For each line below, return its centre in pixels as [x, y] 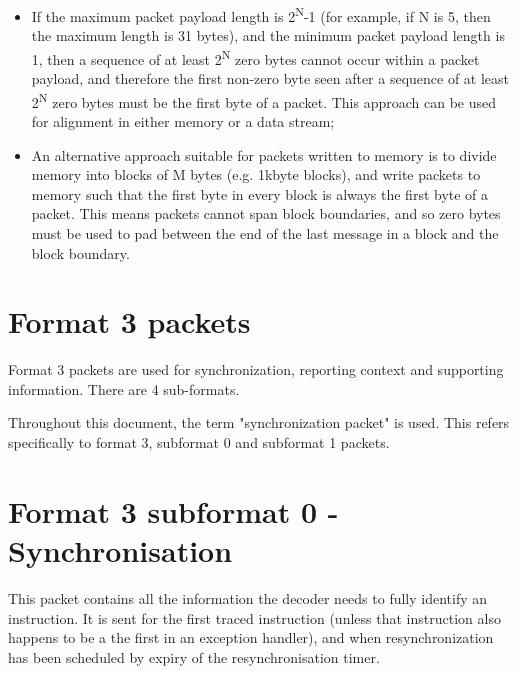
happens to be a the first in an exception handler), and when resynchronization [251, 637]
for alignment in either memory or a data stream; [183, 120]
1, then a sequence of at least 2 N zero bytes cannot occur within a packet [255, 57]
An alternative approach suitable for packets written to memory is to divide [264, 154]
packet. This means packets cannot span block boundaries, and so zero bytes [266, 213]
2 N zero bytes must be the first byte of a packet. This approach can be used [263, 100]
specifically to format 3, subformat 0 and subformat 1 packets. [199, 442]
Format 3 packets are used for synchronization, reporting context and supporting [256, 369]
